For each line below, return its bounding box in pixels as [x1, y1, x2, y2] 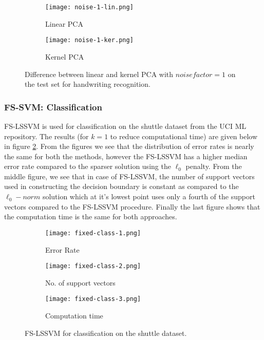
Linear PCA [45, 18, 83, 29]
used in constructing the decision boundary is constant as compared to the [4, 181, 239, 192]
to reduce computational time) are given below [110, 130, 258, 141]
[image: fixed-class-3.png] [45, 295, 141, 303]
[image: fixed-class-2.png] [45, 262, 141, 270]
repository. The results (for [4, 130, 89, 141]
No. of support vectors [45, 277, 116, 288]
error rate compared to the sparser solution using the [4, 161, 171, 172]
